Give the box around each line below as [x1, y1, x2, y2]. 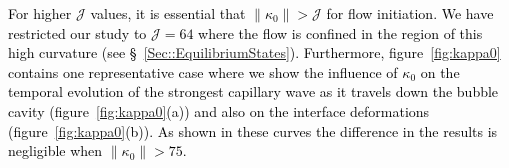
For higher [8, 3, 72, 23]
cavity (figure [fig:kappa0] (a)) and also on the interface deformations [8, 100, 430, 121]
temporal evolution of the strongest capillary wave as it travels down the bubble [8, 81, 499, 102]
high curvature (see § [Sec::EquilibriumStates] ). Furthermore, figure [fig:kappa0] [8, 42, 501, 63]
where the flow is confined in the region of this [198, 22, 483, 43]
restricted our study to [8, 22, 147, 43]
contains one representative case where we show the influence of [8, 61, 398, 82]
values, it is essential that [90, 3, 246, 23]
